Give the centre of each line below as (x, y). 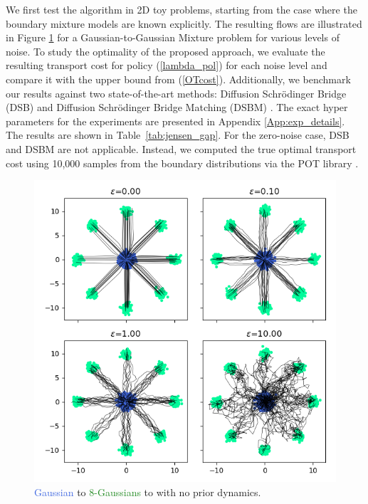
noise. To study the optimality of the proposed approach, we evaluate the (165, 51)
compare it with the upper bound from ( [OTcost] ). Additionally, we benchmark (178, 79)
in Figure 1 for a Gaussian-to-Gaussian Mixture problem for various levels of (173, 37)
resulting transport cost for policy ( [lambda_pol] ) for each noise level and (167, 65)
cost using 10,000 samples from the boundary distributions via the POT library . (182, 163)
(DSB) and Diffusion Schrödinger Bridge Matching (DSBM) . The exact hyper (177, 107)
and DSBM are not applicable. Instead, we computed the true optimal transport (181, 148)
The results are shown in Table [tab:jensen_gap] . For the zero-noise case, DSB (178, 135)
